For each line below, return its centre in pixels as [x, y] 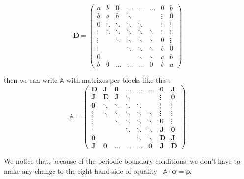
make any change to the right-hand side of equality [81, 170]
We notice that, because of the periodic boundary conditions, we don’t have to [122, 161]
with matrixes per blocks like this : [119, 80]
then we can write [31, 80]
